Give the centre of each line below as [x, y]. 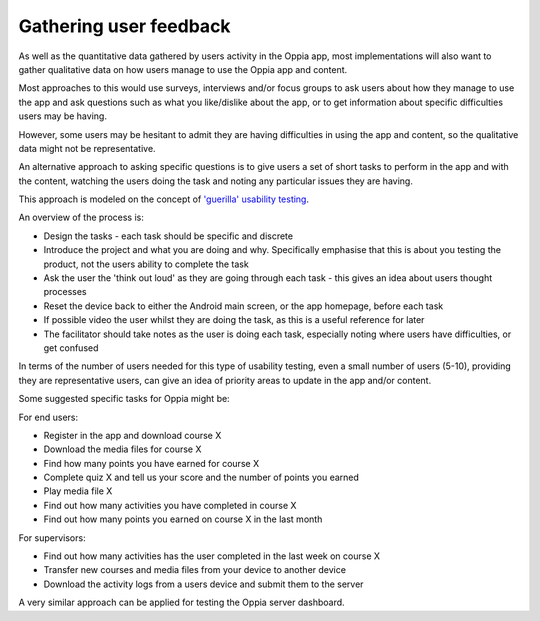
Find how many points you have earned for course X [151, 463]
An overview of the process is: [81, 217]
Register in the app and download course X [132, 435]
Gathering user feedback [124, 26]
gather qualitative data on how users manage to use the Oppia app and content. [183, 69]
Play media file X [78, 491]
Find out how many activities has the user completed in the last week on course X [211, 556]
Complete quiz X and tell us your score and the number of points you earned [201, 477]
